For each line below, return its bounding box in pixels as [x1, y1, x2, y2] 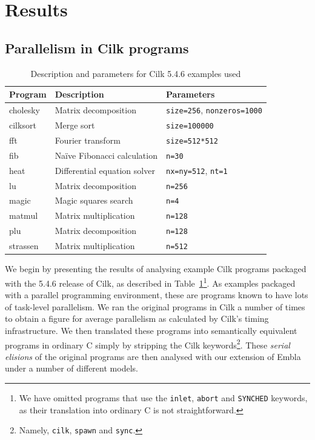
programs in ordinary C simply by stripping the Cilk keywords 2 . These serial [5, 336, 290, 351]
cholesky [9, 104, 41, 116]
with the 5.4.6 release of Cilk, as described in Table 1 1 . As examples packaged [5, 275, 296, 289]
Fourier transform [55, 133, 121, 146]
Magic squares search [55, 194, 133, 207]
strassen [9, 239, 39, 252]
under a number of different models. [5, 362, 138, 375]
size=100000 [166, 121, 214, 130]
